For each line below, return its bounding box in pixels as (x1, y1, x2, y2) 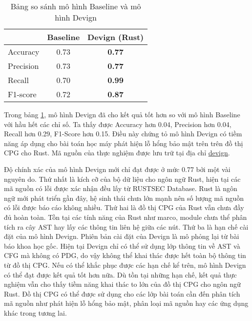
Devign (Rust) (87, 31, 144, 43)
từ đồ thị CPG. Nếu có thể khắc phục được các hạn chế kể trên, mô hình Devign (4, 259, 246, 270)
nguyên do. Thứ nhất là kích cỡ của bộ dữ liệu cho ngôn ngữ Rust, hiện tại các (4, 173, 241, 184)
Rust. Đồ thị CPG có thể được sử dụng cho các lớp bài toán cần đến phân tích (4, 288, 240, 299)
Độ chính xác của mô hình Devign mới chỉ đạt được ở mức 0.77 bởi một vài (4, 164, 231, 174)
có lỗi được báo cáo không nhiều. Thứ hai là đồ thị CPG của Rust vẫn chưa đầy (4, 202, 244, 213)
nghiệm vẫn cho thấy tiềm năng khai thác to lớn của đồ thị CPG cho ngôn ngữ (4, 279, 241, 289)
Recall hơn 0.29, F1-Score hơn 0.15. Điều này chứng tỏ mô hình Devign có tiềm (4, 128, 242, 139)
